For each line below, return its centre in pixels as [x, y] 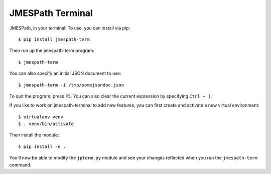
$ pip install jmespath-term [54, 39]
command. [20, 164]
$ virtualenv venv [41, 117]
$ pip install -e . [42, 146]
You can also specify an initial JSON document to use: [65, 73]
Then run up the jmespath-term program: [52, 50]
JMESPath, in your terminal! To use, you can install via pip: [70, 28]
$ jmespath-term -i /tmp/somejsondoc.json [71, 85]
